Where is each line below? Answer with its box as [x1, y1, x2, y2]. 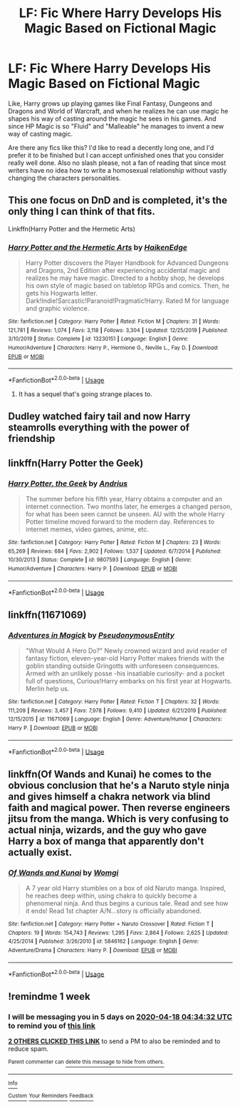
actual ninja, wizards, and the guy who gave [8, 823, 207, 836]
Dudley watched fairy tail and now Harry [8, 411, 191, 423]
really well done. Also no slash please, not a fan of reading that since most [8, 159, 226, 167]
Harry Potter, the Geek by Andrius [8, 478, 127, 488]
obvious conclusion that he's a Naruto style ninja [8, 779, 230, 791]
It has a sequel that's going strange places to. [18, 389, 152, 398]
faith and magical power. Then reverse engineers [8, 801, 231, 813]
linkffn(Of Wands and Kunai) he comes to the [8, 768, 212, 780]
